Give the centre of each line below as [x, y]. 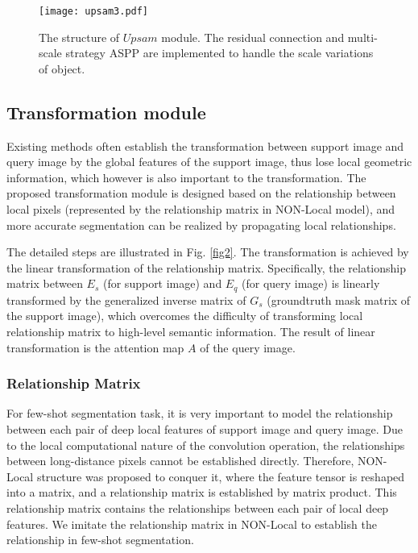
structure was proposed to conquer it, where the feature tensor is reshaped [221, 476]
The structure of [79, 37]
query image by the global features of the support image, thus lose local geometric [209, 162]
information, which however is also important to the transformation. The [186, 177]
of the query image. [248, 347]
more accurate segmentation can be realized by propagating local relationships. [201, 225]
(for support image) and [162, 283]
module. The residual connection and [253, 37]
